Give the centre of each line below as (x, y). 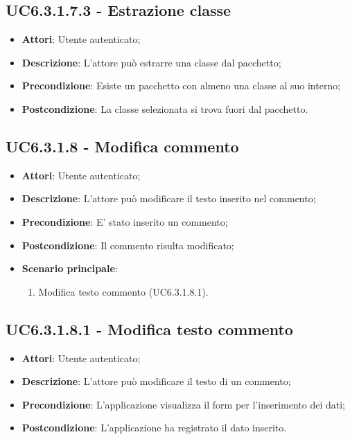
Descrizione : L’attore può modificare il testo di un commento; (156, 381)
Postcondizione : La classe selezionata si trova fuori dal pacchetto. (165, 108)
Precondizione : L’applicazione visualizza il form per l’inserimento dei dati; (183, 404)
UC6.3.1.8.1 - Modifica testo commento (149, 329)
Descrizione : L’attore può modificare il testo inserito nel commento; (169, 198)
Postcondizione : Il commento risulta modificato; (128, 245)
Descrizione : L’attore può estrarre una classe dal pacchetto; (151, 62)
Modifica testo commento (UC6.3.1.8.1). (123, 291)
